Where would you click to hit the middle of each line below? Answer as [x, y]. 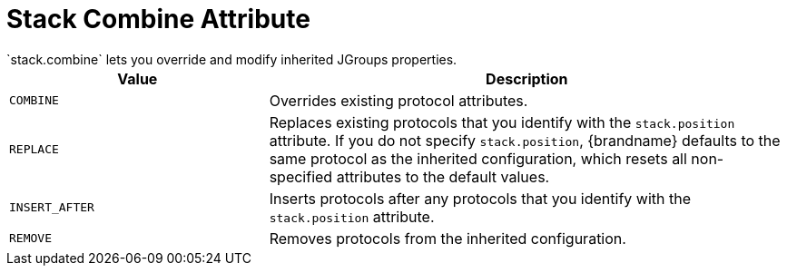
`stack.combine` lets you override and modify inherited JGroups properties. [232, 59]
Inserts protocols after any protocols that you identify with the [480, 198]
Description [527, 78]
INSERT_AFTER [52, 208]
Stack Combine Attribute [158, 19]
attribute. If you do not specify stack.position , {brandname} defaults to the [525, 140]
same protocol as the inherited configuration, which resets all [478, 158]
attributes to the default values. [443, 176]
